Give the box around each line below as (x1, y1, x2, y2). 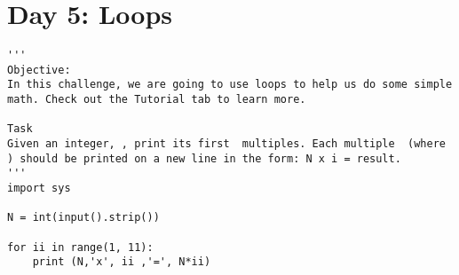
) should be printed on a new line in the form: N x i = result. (7, 152, 401, 165)
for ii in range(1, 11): (7, 240, 154, 254)
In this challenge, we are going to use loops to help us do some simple (7, 78, 453, 91)
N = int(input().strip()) (7, 211, 160, 224)
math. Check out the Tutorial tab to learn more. (7, 93, 306, 106)
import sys (7, 182, 71, 195)
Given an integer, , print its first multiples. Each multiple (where (7, 137, 446, 151)
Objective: (7, 63, 71, 76)
